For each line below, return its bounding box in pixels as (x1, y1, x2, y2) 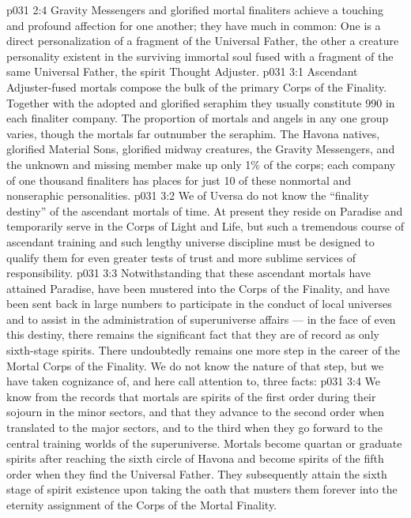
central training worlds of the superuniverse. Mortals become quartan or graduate (6, 434, 402, 451)
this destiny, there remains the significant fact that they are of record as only (6, 326, 379, 343)
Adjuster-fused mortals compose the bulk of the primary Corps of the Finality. (6, 78, 387, 95)
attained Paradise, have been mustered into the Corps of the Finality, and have (6, 280, 390, 296)
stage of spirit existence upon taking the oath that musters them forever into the (6, 481, 398, 497)
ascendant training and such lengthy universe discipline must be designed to (6, 233, 375, 250)
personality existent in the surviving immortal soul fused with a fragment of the (6, 47, 394, 64)
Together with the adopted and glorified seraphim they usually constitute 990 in (6, 94, 395, 111)
